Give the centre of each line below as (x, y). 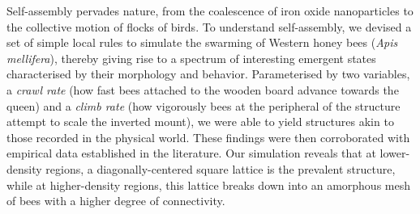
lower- (395, 153)
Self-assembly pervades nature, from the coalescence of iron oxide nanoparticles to (210, 10)
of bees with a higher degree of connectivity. (116, 201)
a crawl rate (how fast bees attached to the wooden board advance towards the (203, 89)
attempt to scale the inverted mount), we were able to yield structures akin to (200, 122)
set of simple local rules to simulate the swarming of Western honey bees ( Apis (202, 42)
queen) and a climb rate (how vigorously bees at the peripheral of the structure (204, 105)
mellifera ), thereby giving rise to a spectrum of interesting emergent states (191, 58)
